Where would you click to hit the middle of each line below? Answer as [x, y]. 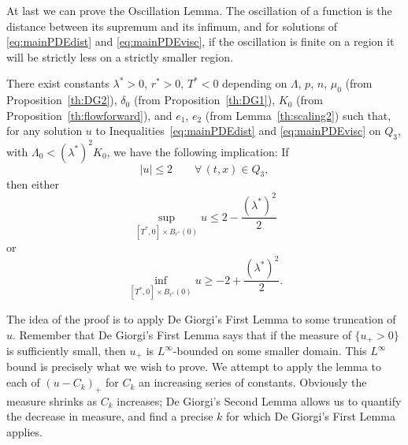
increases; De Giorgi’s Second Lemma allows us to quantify [259, 400]
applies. [24, 432]
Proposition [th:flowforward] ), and [89, 115]
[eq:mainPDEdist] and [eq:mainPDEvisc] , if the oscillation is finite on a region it [200, 41]
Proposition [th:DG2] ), [62, 100]
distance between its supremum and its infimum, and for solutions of [172, 26]
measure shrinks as [52, 400]
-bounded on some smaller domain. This [270, 350]
